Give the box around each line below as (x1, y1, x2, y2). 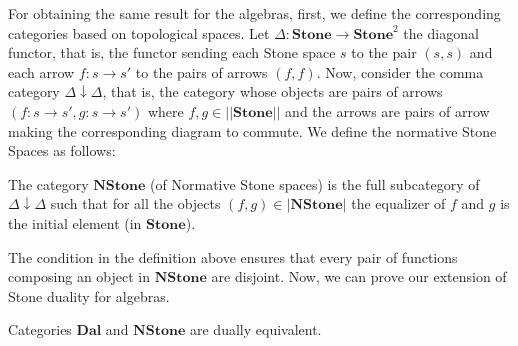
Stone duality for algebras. (8, 285, 170, 306)
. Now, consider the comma (316, 61, 484, 82)
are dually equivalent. (190, 319, 322, 340)
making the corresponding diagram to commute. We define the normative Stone (8, 120, 497, 141)
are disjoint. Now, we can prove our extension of (211, 266, 507, 287)
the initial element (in (8, 212, 142, 233)
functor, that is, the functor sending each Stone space (8, 42, 336, 63)
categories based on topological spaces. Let (8, 22, 270, 43)
